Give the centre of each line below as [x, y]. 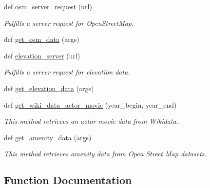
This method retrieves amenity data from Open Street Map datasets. [105, 154]
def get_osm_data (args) [42, 39]
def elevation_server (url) [42, 55]
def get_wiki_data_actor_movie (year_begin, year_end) [90, 104]
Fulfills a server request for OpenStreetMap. [69, 23]
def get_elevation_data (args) [49, 88]
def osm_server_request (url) [48, 6]
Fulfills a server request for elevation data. [67, 72]
